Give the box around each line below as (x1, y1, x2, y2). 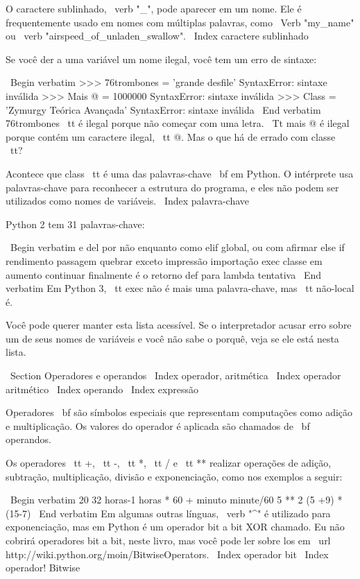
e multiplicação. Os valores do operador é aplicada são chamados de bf (6, 418, 310, 433)
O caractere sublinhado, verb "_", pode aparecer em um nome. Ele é (6, 1, 302, 15)
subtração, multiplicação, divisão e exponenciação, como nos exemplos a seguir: (6, 469, 343, 483)
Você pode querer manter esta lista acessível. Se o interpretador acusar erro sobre (6, 318, 352, 332)
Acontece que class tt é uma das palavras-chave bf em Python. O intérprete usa (6, 166, 354, 180)
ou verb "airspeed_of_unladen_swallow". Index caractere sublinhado (6, 28, 309, 43)
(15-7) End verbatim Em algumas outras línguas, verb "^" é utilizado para (6, 505, 331, 520)
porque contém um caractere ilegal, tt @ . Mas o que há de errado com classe (6, 129, 336, 144)
